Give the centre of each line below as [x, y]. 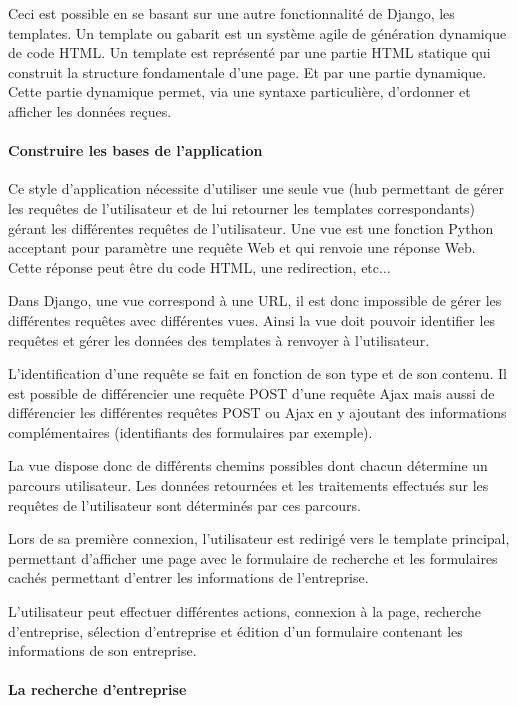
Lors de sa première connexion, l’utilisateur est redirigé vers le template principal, [259, 538]
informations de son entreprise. [102, 650]
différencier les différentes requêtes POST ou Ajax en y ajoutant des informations [257, 412]
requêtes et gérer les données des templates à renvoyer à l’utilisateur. [219, 339]
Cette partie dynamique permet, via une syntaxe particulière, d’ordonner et [239, 91]
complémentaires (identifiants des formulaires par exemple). [190, 431]
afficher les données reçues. [90, 110]
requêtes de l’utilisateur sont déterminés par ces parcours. [185, 504]
